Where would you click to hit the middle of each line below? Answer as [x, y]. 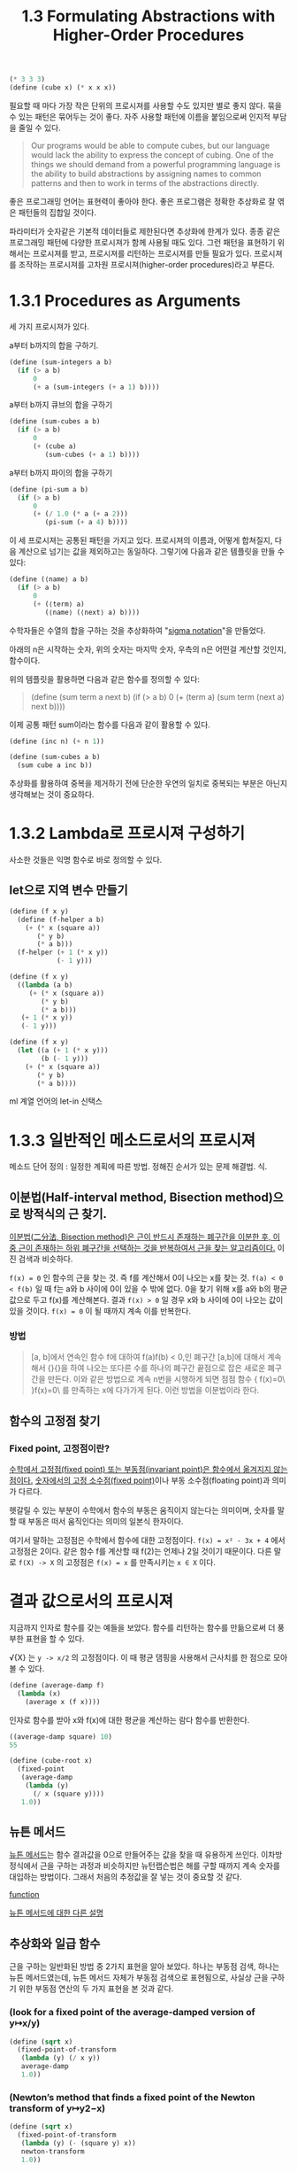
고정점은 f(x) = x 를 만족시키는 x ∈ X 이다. [141, 1563]
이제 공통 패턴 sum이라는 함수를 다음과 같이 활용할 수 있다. [110, 725]
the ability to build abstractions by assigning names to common [146, 174]
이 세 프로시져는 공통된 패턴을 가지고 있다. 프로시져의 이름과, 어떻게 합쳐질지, [141, 540]
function [24, 1895]
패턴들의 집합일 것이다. [57, 212]
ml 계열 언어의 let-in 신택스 [56, 1101]
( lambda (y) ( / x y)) [61, 2058]
